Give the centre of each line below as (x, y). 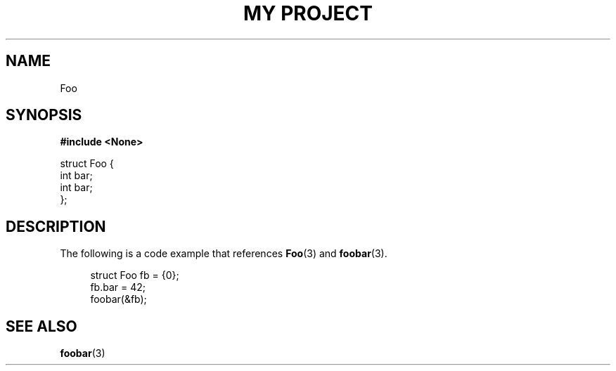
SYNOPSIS (44, 115)
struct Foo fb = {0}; (135, 275)
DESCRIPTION (56, 226)
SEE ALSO (41, 326)
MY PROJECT (308, 13)
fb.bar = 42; (118, 287)
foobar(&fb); (118, 299)
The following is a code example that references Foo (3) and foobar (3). (224, 254)
